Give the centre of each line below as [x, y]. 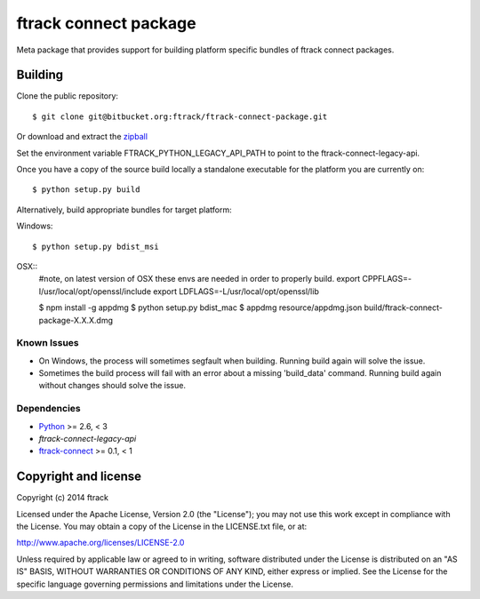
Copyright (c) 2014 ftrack [62, 498]
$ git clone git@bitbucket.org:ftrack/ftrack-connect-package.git [180, 116]
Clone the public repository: [68, 96]
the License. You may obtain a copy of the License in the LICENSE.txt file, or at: [162, 527]
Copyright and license [79, 477]
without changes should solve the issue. [112, 386]
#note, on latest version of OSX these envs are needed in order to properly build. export [200, 279]
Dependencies [49, 409]
